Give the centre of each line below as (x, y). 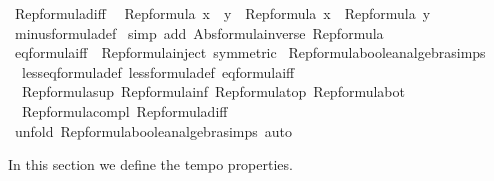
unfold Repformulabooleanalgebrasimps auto (153, 130)
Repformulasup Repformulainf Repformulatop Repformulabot (213, 91)
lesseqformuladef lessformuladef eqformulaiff (158, 71)
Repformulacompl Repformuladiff (124, 110)
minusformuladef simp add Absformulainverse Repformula (199, 32)
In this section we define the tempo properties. (150, 164)
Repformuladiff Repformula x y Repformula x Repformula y (222, 13)
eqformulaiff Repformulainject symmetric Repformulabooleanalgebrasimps (250, 52)
